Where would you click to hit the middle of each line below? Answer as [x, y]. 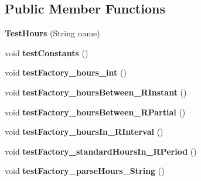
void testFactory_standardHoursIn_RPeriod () [101, 151]
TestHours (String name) [52, 33]
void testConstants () [47, 52]
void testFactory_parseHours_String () [85, 171]
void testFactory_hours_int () [66, 72]
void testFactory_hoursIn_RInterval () [84, 132]
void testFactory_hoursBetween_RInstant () [96, 92]
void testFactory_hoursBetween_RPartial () [95, 112]
